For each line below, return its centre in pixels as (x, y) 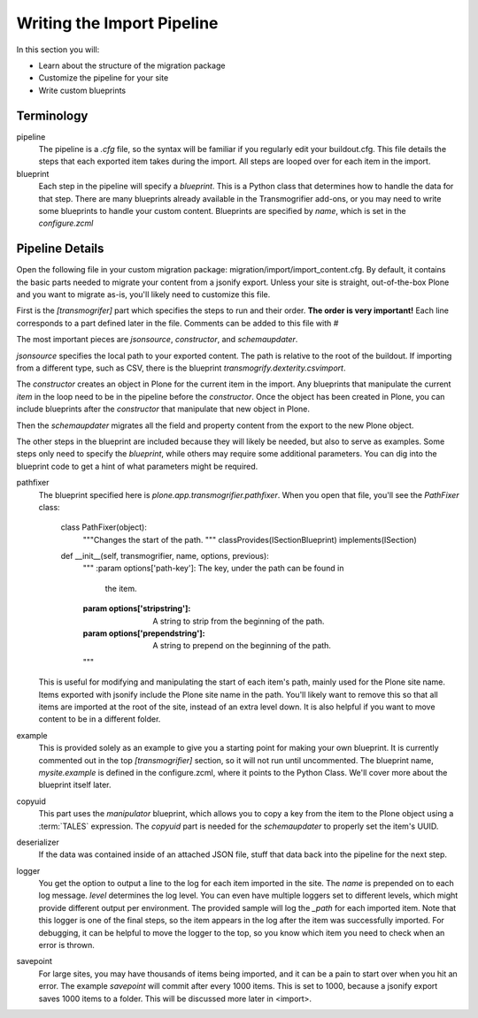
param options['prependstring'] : (144, 633)
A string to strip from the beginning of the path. (239, 621)
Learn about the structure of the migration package (132, 65)
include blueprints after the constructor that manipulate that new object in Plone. (163, 409)
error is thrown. (66, 945)
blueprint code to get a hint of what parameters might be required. (137, 466)
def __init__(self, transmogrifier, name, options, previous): (165, 556)
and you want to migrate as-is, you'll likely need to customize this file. (143, 295)
